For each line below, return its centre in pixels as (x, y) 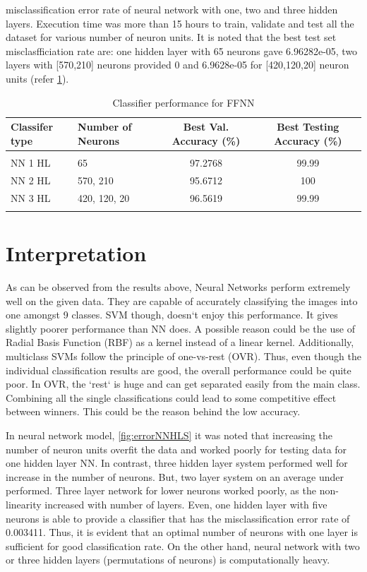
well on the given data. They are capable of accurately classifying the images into (182, 300)
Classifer (32, 127)
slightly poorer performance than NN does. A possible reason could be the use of (180, 328)
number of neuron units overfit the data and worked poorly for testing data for (176, 449)
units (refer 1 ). (37, 78)
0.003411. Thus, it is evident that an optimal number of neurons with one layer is (182, 532)
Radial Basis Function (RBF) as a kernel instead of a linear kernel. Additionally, (180, 342)
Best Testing (308, 127)
